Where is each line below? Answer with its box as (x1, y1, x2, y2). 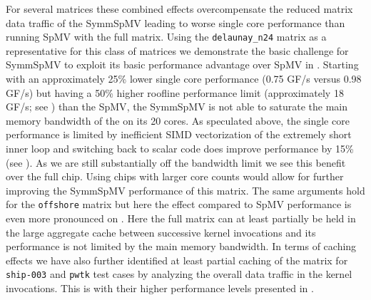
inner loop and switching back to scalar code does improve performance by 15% (6, 141, 354, 155)
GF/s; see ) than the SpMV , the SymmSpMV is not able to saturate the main (6, 99, 347, 114)
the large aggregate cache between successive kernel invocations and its (6, 224, 316, 239)
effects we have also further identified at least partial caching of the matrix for (6, 252, 348, 267)
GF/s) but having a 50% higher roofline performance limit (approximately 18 (6, 85, 344, 100)
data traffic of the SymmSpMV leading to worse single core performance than (6, 15, 345, 30)
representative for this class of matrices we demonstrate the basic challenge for (6, 43, 349, 58)
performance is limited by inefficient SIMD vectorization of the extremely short (6, 127, 352, 142)
